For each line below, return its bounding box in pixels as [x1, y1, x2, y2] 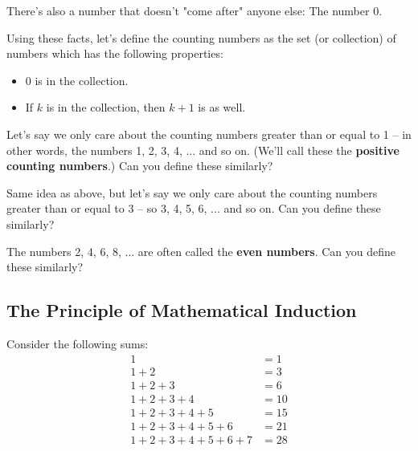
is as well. [198, 99, 246, 116]
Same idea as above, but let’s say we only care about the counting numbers [6, 184, 378, 201]
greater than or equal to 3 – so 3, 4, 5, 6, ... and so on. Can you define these [6, 200, 381, 217]
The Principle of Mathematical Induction [6, 298, 357, 323]
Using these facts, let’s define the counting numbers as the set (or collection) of [6, 29, 396, 46]
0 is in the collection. [25, 71, 129, 88]
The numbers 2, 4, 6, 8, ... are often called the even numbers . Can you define [6, 242, 395, 259]
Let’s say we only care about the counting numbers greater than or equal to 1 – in [6, 125, 412, 142]
